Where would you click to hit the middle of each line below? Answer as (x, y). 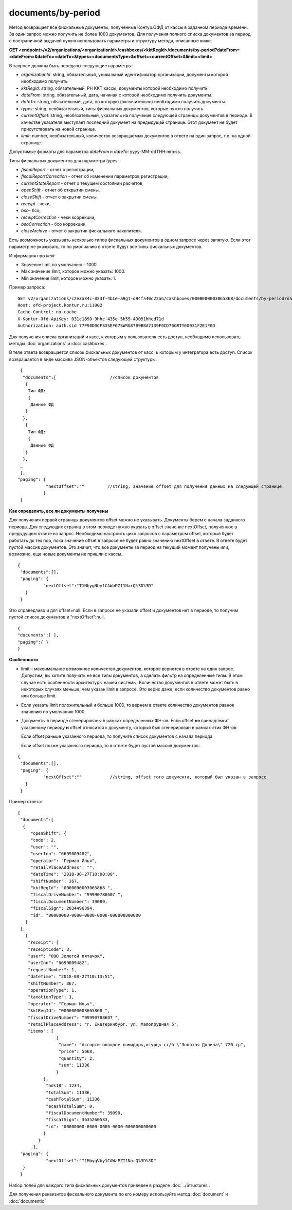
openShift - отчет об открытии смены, (61, 190)
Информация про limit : (32, 255)
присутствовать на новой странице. (59, 129)
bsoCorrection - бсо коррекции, (54, 224)
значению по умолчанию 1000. (54, 712)
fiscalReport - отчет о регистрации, (58, 169)
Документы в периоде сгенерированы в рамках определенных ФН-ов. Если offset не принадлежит (125, 721)
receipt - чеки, (36, 203)
